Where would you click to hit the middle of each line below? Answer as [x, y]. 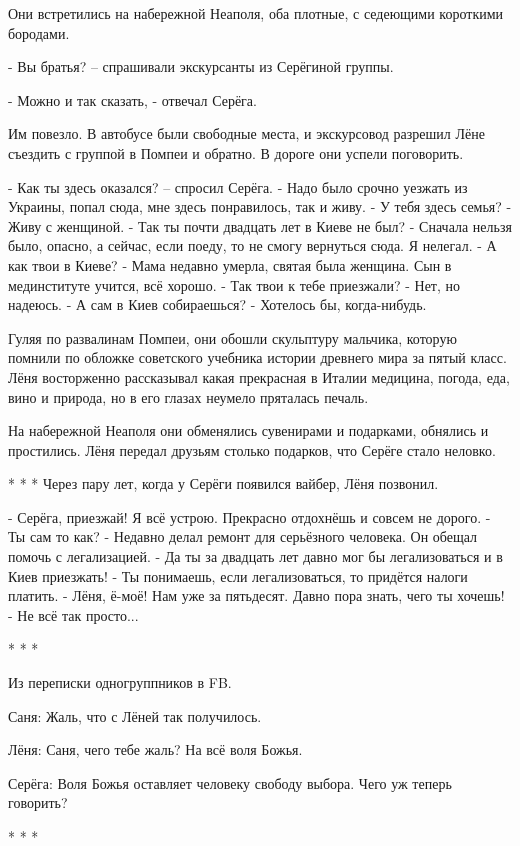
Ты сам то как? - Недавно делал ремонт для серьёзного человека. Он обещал [243, 536]
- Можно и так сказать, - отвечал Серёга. [132, 99]
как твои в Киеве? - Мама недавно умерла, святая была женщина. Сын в [230, 264]
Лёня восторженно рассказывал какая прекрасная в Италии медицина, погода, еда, [259, 376]
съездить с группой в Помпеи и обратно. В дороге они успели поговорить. [236, 152]
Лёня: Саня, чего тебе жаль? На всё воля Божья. [155, 749]
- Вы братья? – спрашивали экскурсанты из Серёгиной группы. [201, 66]
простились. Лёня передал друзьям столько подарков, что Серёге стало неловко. [252, 449]
